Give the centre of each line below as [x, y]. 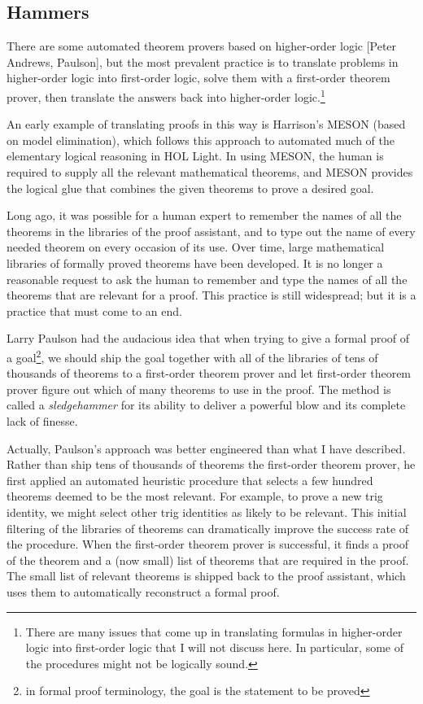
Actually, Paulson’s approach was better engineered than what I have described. [206, 448]
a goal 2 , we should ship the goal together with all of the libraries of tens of [192, 356]
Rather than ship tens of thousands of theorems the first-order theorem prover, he [211, 464]
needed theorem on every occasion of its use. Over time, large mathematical [196, 247]
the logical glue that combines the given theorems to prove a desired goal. [190, 188]
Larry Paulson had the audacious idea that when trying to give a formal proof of [208, 338]
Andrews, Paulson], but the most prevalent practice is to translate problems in [203, 61]
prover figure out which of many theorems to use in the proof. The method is [199, 389]
